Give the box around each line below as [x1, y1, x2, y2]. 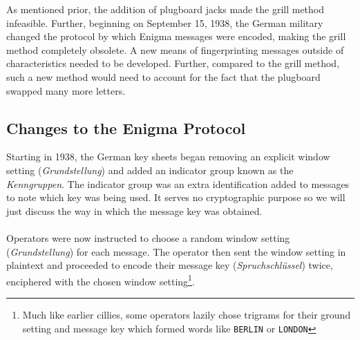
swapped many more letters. [6, 83, 126, 97]
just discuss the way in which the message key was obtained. [6, 203, 263, 218]
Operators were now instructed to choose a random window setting [6, 230, 290, 245]
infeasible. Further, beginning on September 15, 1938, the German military [6, 15, 323, 30]
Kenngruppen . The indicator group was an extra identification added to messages [6, 176, 350, 191]
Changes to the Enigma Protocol [6, 117, 246, 138]
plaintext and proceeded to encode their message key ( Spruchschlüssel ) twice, [6, 258, 333, 272]
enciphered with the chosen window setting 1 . [6, 272, 195, 288]
